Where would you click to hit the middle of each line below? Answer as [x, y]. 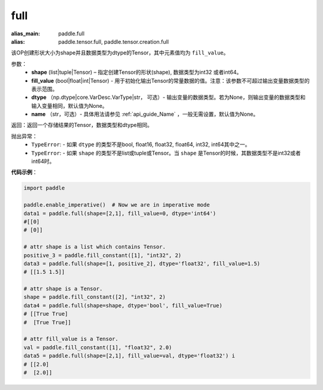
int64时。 [43, 161]
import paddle [44, 188]
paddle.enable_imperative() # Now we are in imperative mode [117, 205]
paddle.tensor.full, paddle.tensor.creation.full [114, 41]
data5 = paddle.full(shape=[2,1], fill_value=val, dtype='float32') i [129, 356]
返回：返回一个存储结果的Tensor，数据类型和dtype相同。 [82, 125]
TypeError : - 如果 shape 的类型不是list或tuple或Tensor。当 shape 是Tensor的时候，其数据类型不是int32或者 [166, 153]
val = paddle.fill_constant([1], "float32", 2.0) [98, 347]
